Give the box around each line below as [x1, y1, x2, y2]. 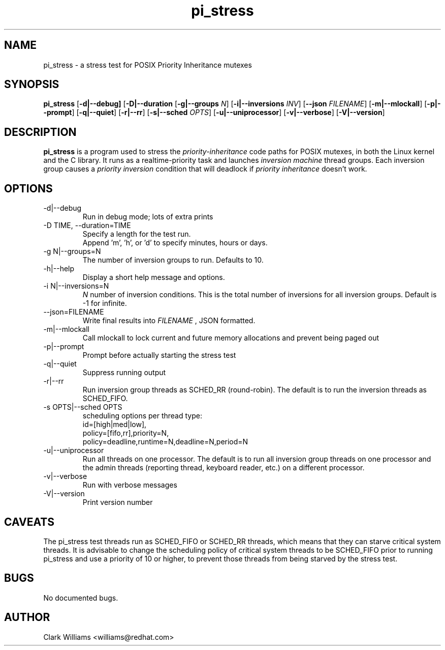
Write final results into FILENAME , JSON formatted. [82, 316, 256, 325]
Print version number [82, 498, 153, 507]
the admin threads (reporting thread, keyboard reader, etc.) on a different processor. [82, 463, 365, 472]
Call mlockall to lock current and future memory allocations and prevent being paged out [82, 333, 379, 343]
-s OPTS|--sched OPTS [43, 403, 122, 412]
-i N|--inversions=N [43, 281, 109, 291]
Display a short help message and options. [82, 273, 225, 282]
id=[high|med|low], [82, 420, 147, 429]
